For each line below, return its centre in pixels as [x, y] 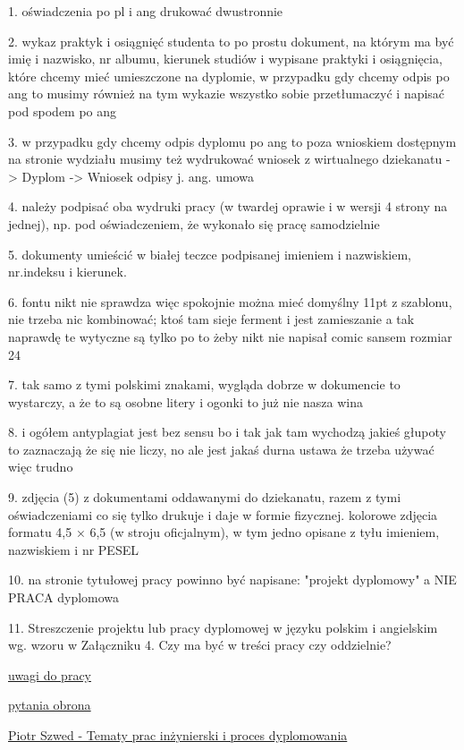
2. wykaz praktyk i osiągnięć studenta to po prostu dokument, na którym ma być [231, 41]
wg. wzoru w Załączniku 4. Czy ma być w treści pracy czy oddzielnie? [200, 645]
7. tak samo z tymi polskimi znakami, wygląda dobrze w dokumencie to [204, 384]
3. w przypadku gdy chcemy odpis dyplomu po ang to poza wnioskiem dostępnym [232, 141]
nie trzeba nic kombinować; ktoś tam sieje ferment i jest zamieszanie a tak [211, 319]
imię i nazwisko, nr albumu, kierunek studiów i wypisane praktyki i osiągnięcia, [225, 59]
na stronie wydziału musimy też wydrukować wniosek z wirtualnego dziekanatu [225, 159]
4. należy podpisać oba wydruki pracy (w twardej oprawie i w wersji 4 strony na [228, 206]
